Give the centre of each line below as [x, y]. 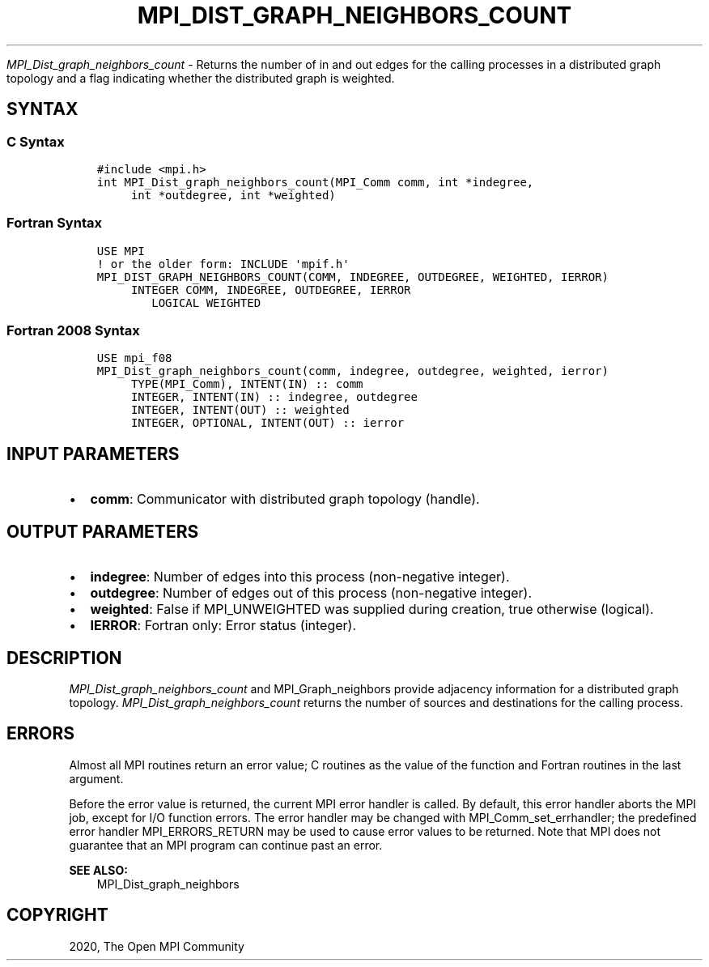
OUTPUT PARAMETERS [103, 531]
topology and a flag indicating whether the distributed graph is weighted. [201, 78]
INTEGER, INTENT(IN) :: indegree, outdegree [274, 397]
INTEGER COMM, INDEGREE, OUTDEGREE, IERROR [271, 290]
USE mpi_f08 [134, 358]
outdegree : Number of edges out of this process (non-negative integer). [311, 593]
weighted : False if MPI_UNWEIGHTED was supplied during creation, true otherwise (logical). [372, 609]
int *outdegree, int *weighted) [233, 195]
